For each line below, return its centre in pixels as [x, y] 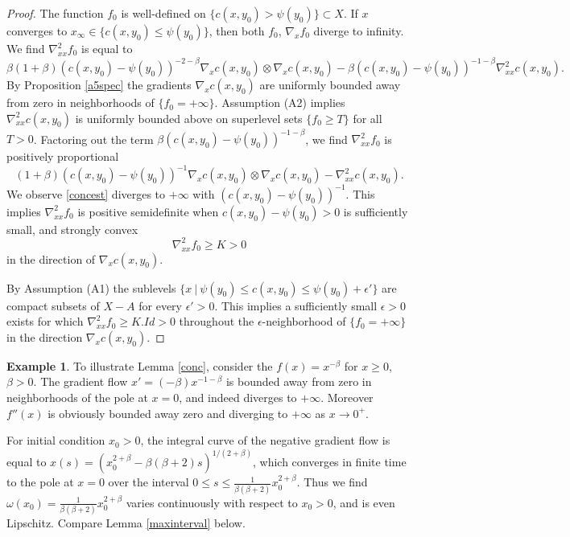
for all [368, 118]
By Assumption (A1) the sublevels [91, 287]
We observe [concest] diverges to [86, 193]
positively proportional [63, 156]
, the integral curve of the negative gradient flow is [265, 440]
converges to [37, 31]
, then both [237, 31]
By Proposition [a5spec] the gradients [99, 85]
